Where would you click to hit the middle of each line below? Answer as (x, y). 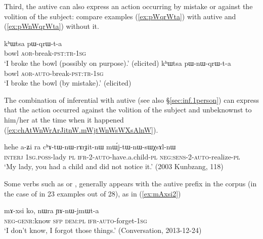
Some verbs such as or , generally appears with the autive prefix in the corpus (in (130, 183)
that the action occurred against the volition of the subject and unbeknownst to (128, 110)
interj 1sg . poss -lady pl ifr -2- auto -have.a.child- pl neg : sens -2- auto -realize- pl (122, 156)
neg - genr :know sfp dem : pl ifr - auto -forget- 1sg (76, 220)
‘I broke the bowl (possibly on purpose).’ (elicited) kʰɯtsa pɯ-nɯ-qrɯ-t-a (118, 63)
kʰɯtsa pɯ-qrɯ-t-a (33, 43)
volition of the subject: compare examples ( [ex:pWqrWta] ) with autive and (120, 16)
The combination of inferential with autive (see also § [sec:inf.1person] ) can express (131, 99)
